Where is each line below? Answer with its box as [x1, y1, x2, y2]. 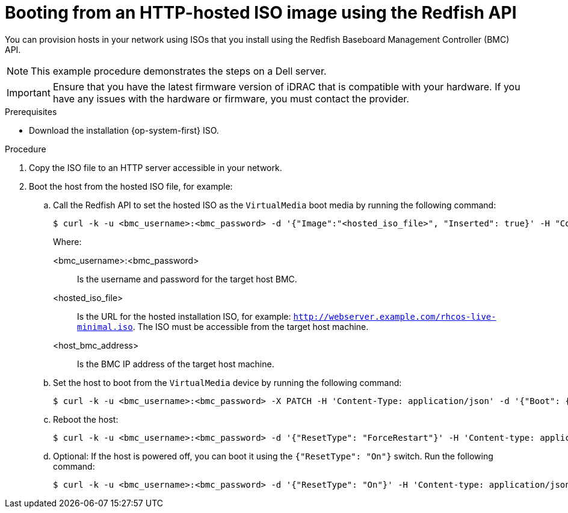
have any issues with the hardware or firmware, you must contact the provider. [52, 92, 409, 105]
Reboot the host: [53, 414, 119, 424]
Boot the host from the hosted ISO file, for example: [29, 181, 233, 191]
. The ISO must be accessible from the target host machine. [132, 321, 369, 332]
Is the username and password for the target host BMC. [77, 273, 297, 284]
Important [7, 86, 51, 99]
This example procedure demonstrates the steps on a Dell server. [31, 64, 327, 77]
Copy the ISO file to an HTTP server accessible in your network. [29, 162, 282, 173]
